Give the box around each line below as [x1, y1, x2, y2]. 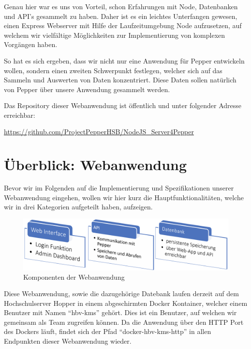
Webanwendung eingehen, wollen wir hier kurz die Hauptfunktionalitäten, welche [4, 192, 244, 202]
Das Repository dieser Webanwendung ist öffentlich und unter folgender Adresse [4, 100, 242, 111]
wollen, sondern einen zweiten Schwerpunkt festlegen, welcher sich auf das [4, 65, 222, 75]
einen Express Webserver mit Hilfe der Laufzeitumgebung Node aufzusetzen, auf [4, 20, 242, 31]
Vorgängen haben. [4, 39, 58, 49]
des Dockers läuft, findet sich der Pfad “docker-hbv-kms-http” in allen [4, 326, 211, 336]
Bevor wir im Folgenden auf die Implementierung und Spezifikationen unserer [4, 183, 234, 193]
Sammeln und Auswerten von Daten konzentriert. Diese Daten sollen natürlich [4, 75, 236, 85]
